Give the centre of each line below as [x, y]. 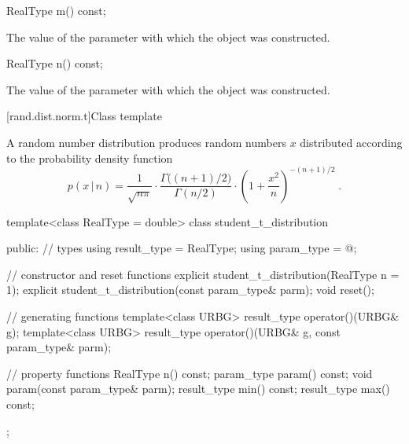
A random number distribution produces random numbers [146, 142]
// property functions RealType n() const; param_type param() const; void [190, 373]
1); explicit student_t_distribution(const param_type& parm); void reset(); [190, 290]
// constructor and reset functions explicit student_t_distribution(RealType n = [203, 274]
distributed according [351, 142]
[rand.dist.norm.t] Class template [84, 116]
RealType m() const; [56, 10]
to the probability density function [90, 158]
